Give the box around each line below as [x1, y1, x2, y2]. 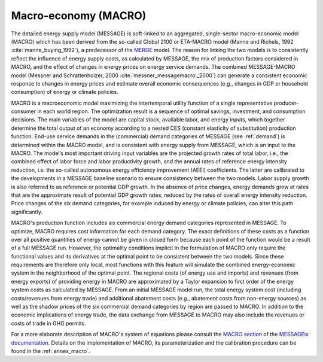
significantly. [11, 208, 43, 215]
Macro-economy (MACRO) [11, 9, 147, 22]
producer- [273, 99, 299, 107]
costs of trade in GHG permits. [11, 320, 87, 327]
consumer [11, 108, 36, 115]
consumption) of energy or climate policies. [11, 89, 119, 96]
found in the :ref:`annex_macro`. [11, 348, 90, 354]
